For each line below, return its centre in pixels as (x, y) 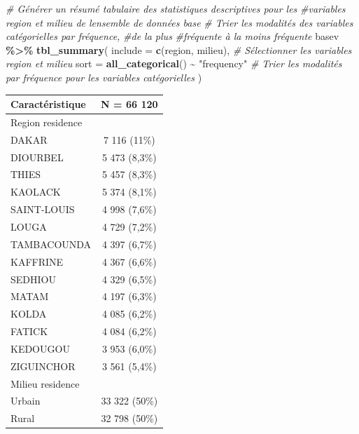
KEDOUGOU (40, 348)
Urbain (26, 401)
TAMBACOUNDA (51, 244)
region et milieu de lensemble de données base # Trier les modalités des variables (179, 22)
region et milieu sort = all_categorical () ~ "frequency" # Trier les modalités (174, 63)
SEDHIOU (33, 279)
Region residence (47, 122)
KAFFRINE (37, 261)
